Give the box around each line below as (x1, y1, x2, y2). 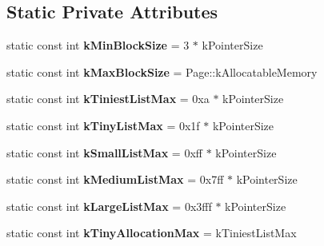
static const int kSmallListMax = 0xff (6, 144, 202, 161)
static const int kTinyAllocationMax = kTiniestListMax (6, 224, 297, 241)
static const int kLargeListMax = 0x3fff (6, 197, 212, 214)
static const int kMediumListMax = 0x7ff (6, 171, 224, 188)
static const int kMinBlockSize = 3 (6, 37, 190, 54)
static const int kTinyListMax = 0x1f (6, 117, 200, 133)
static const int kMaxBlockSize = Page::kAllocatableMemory (6, 63, 318, 80)
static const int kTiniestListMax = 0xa (6, 90, 210, 107)
